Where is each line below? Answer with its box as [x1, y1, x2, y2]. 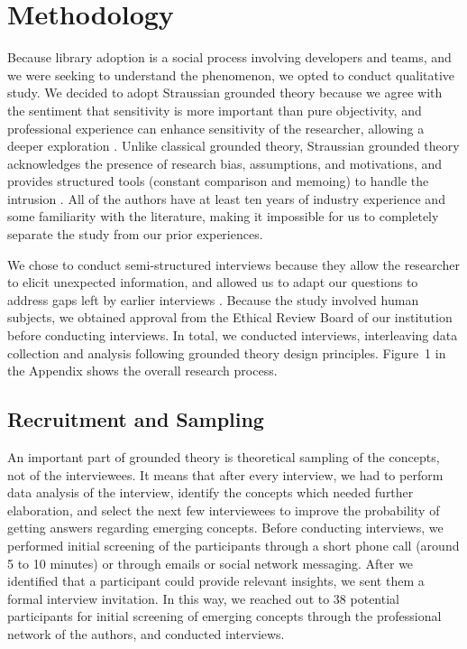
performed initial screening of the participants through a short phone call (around [7, 535, 460, 554]
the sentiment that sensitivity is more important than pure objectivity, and [7, 100, 422, 119]
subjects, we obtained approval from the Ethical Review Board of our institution [7, 308, 453, 327]
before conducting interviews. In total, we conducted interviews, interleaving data [7, 326, 458, 345]
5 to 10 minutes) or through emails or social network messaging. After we [7, 553, 414, 572]
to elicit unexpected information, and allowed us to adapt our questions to [7, 273, 418, 292]
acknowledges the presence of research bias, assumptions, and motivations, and [7, 153, 443, 172]
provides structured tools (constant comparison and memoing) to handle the [7, 172, 429, 190]
